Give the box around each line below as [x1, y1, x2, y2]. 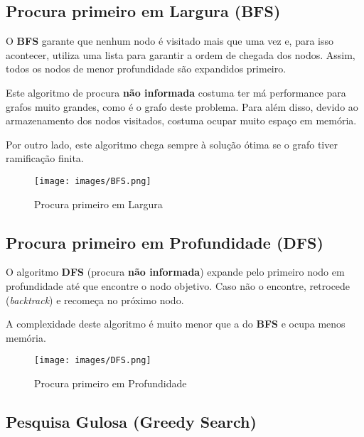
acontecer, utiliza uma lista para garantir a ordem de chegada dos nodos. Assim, [6, 47, 355, 62]
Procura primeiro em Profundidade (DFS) [6, 231, 323, 253]
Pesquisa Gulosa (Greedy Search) [6, 411, 257, 433]
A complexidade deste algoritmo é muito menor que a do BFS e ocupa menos [6, 316, 346, 331]
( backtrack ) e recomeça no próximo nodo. [6, 292, 184, 307]
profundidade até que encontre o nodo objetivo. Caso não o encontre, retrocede [6, 279, 350, 293]
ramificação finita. [6, 151, 84, 166]
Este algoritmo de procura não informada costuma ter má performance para [6, 85, 346, 99]
